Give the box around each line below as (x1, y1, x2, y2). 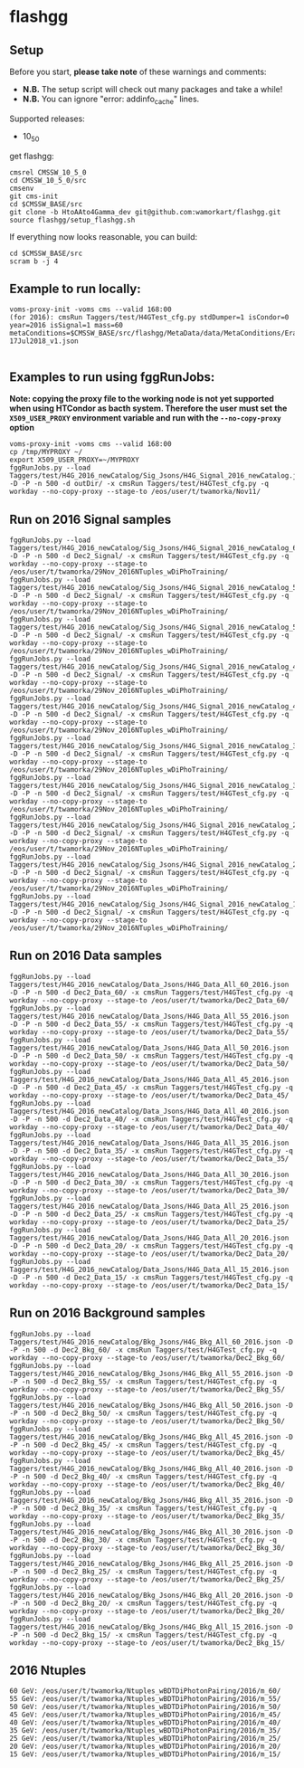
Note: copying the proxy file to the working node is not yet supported (9, 394, 274, 404)
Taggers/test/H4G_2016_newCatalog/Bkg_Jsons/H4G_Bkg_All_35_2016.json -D (9, 1496, 294, 1505)
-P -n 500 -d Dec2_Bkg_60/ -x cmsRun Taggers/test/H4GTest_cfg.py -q (9, 1345, 278, 1355)
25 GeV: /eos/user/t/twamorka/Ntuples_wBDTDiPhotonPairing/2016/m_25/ (9, 1735, 281, 1744)
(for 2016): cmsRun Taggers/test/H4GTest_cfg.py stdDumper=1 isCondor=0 (9, 313, 290, 322)
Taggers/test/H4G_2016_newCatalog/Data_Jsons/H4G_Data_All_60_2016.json (9, 980, 290, 989)
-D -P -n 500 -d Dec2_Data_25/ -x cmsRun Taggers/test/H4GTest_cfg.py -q (9, 1210, 294, 1219)
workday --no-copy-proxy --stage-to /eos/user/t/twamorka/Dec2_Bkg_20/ (9, 1606, 285, 1616)
